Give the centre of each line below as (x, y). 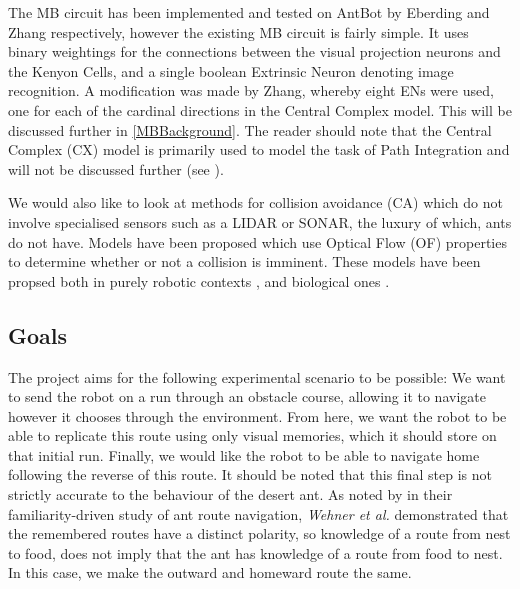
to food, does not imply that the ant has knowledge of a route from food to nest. (255, 552)
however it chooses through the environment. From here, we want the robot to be (257, 415)
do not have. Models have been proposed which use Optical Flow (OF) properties (257, 241)
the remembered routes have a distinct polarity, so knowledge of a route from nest (259, 533)
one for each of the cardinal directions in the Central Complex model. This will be (260, 109)
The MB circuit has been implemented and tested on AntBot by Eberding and (249, 12)
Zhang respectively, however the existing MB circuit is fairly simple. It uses (238, 31)
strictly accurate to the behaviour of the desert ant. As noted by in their (230, 494)
